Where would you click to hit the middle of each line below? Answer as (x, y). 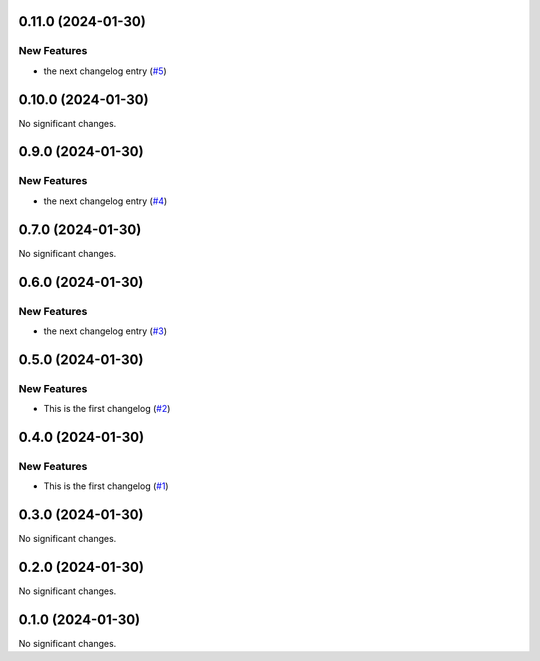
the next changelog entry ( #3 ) (105, 331)
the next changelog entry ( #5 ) (105, 71)
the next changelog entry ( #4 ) (105, 201)
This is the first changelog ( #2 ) (107, 409)
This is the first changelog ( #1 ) (106, 486)
